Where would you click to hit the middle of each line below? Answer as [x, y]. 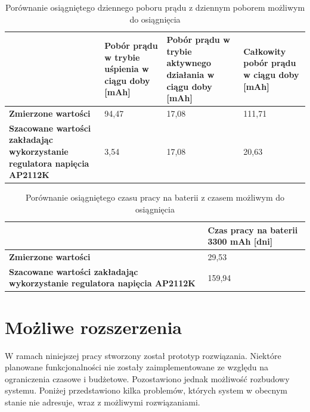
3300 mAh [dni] [240, 241]
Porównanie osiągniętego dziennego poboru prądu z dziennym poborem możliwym [155, 7]
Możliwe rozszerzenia [93, 327]
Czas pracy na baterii [253, 230]
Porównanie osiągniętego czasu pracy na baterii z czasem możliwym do [155, 197]
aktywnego [189, 63]
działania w [190, 74]
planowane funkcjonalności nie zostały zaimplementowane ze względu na [137, 367]
